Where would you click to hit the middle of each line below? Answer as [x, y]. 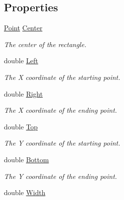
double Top [21, 126]
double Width [25, 192]
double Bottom [26, 159]
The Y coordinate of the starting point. [62, 143]
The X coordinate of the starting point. [62, 77]
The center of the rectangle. [45, 44]
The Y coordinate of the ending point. [61, 176]
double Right [24, 93]
